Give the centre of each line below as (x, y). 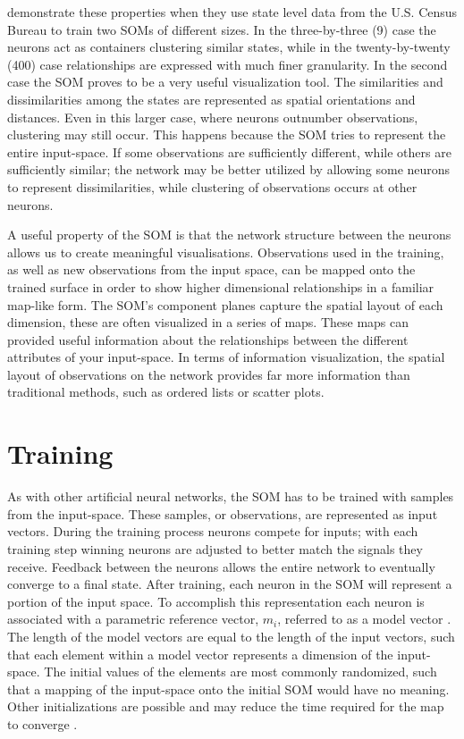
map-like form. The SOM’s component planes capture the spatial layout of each (225, 304)
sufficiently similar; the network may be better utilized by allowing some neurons (229, 169)
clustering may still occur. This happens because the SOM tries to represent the (227, 134)
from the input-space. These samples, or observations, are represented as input (223, 513)
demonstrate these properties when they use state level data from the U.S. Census (232, 12)
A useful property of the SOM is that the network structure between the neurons (229, 235)
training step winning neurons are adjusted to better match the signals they (215, 548)
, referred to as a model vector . (364, 619)
